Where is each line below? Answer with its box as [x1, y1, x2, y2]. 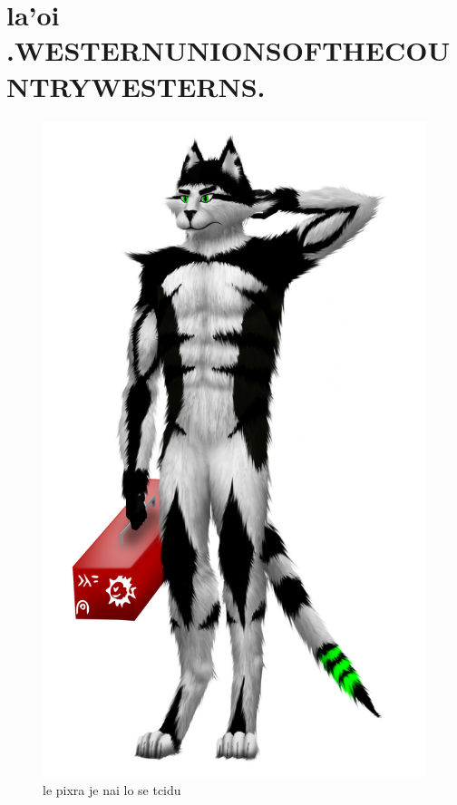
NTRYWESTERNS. [6, 67, 266, 104]
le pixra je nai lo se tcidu [43, 780, 181, 799]
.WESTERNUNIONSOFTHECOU [6, 32, 451, 69]
